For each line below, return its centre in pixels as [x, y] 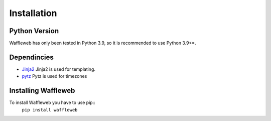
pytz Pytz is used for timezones [54, 76]
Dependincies [31, 57]
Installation [33, 13]
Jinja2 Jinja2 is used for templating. [58, 69]
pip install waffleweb [50, 110]
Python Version [34, 31]
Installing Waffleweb [42, 91]
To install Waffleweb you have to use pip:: [52, 102]
